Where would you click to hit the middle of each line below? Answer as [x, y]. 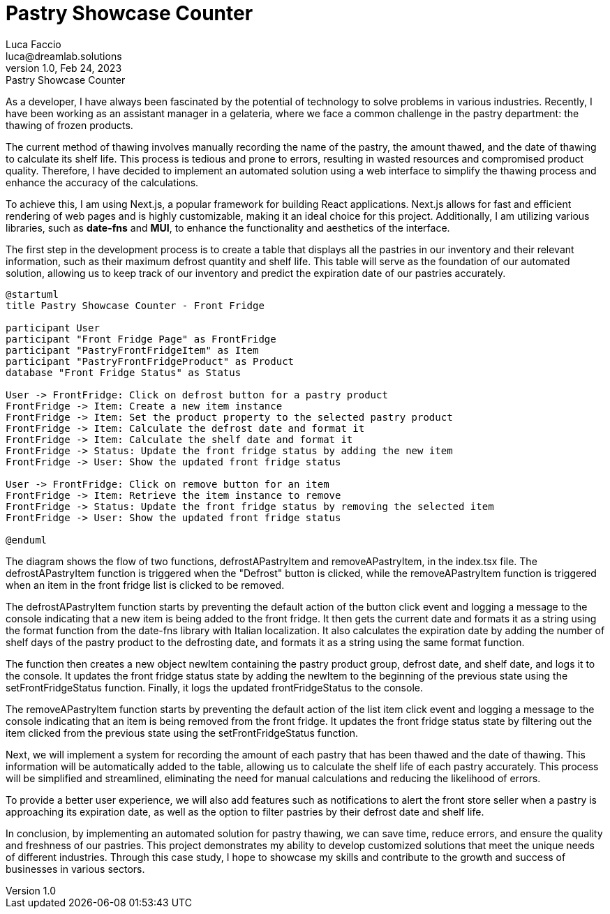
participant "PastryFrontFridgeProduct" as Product [150, 361]
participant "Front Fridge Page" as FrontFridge [141, 339]
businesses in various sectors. [75, 869]
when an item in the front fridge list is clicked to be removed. [145, 585]
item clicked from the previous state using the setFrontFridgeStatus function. [182, 733]
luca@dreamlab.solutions [64, 56]
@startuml [32, 294]
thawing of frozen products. [69, 125]
